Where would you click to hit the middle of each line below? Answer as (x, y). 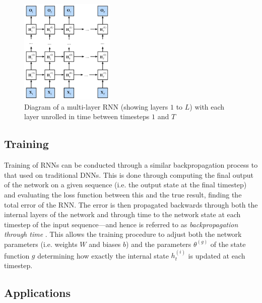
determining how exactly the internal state (103, 255)
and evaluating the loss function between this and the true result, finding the (123, 194)
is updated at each (217, 255)
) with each (207, 106)
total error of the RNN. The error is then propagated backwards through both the (131, 204)
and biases (105, 244)
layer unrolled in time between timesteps (87, 116)
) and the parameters (159, 244)
